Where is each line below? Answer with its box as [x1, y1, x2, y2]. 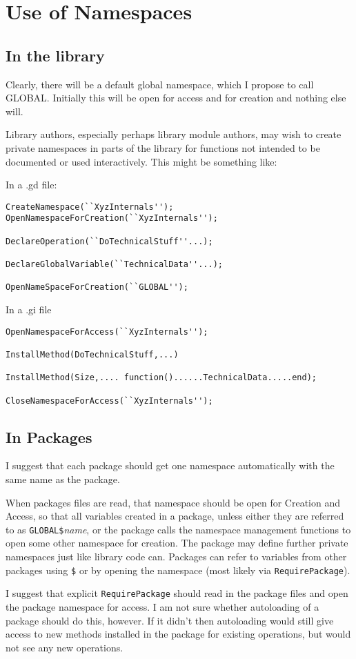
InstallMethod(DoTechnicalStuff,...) [6, 349, 179, 360]
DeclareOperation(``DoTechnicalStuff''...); [6, 236, 213, 246]
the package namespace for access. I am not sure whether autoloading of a [6, 599, 319, 613]
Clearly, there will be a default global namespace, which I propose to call [6, 77, 314, 91]
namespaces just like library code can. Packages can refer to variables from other [6, 549, 347, 563]
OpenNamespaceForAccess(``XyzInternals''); [6, 326, 208, 337]
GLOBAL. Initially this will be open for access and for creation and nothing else [6, 90, 346, 105]
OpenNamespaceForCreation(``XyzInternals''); [6, 213, 218, 224]
